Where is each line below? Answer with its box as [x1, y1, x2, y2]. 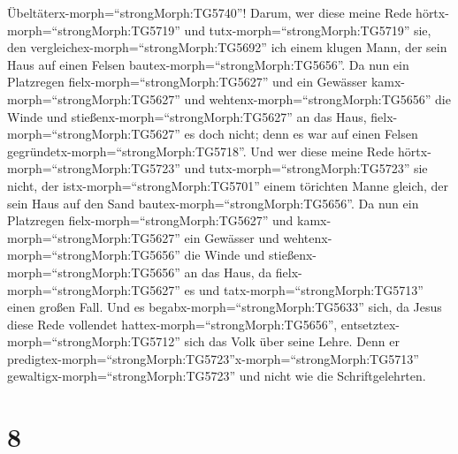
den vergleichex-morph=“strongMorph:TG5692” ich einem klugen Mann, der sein [7, 38, 447, 57]
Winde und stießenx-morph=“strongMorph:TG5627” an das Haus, [7, 107, 367, 125]
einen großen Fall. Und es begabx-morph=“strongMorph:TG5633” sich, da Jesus [7, 298, 442, 316]
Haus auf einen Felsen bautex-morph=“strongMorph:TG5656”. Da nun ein [7, 55, 409, 73]
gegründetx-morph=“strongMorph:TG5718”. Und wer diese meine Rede [7, 141, 394, 160]
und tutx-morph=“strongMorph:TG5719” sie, [184, 20, 431, 39]
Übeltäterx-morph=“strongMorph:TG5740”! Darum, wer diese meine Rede [7, 4, 412, 21]
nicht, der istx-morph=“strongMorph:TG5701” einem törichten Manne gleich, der [7, 176, 449, 194]
